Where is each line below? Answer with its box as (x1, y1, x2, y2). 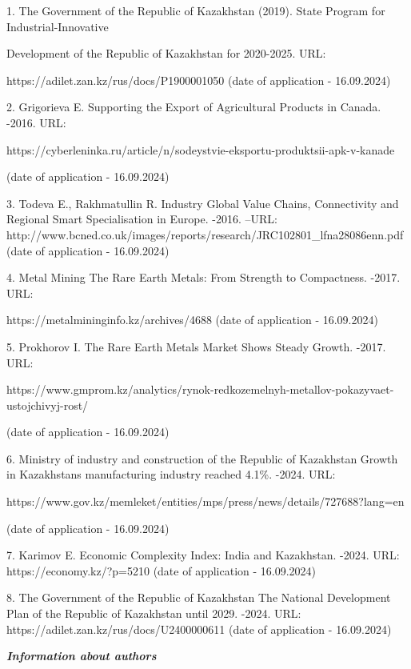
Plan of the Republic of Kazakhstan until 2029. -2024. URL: (6, 605, 301, 622)
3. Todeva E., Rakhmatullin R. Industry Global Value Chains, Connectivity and (6, 194, 399, 211)
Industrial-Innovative (6, 18, 109, 34)
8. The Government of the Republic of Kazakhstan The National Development (6, 589, 391, 606)
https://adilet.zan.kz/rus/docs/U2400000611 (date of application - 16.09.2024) (6, 620, 392, 637)
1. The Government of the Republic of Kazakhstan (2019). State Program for (6, 2, 385, 18)
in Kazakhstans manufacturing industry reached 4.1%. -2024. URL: (6, 466, 336, 483)
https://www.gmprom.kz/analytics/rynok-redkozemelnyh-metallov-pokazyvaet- (6, 381, 394, 398)
